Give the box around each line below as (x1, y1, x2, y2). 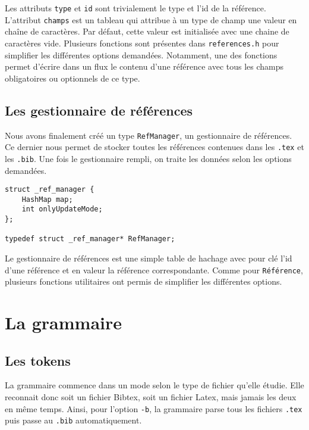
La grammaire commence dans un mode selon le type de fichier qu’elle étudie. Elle (5, 379, 304, 391)
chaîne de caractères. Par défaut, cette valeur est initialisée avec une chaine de (5, 25, 289, 38)
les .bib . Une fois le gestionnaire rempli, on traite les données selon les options (5, 152, 292, 164)
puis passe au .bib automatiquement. (5, 414, 142, 426)
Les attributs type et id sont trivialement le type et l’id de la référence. (5, 2, 266, 14)
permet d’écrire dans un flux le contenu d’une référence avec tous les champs (5, 60, 284, 73)
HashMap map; (21, 195, 73, 204)
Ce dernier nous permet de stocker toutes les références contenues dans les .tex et (5, 141, 304, 153)
